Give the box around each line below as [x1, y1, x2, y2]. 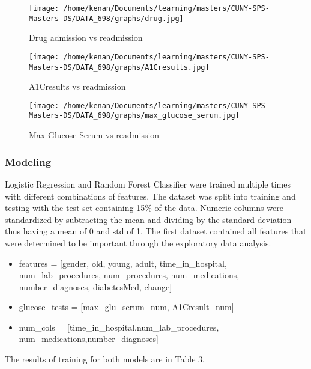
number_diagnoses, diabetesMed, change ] [19, 280, 172, 293]
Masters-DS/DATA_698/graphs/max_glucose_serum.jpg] [29, 111, 240, 120]
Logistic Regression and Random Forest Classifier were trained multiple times [5, 177, 291, 190]
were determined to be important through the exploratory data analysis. [5, 236, 271, 249]
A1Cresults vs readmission [29, 80, 126, 93]
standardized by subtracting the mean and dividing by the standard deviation [5, 213, 292, 225]
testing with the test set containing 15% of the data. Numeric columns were [5, 201, 283, 214]
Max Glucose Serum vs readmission [29, 129, 160, 141]
